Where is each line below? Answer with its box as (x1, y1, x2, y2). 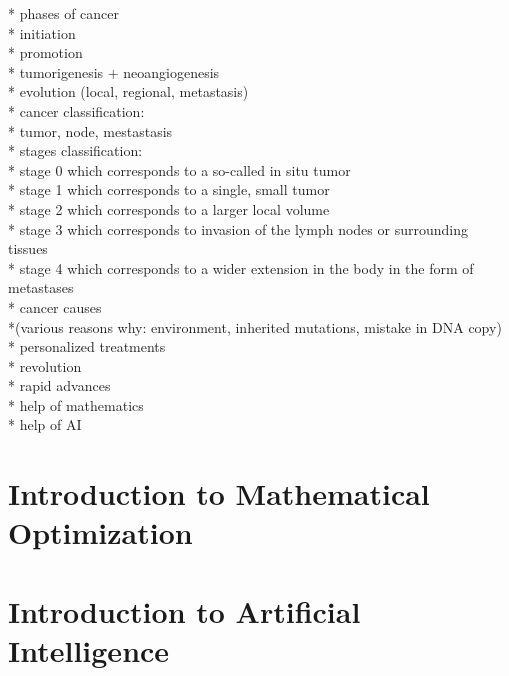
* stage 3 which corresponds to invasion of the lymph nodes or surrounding (8, 218, 468, 239)
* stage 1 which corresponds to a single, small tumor (8, 179, 330, 200)
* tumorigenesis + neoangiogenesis (8, 61, 220, 82)
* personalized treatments (8, 336, 166, 357)
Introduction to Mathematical (8, 473, 430, 514)
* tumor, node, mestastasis (8, 120, 173, 141)
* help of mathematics (8, 394, 144, 415)
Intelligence (8, 630, 170, 670)
